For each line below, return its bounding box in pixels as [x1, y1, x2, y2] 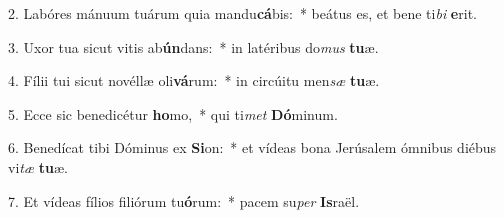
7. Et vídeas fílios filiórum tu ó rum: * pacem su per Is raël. [8, 190, 360, 211]
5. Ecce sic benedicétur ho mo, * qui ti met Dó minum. [8, 103, 338, 124]
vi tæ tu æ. [8, 156, 68, 177]
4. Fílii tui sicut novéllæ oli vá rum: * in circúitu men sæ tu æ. [8, 70, 380, 91]
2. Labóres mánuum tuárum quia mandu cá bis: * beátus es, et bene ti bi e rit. [8, 3, 477, 23]
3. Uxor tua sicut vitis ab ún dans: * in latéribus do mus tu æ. [8, 36, 379, 57]
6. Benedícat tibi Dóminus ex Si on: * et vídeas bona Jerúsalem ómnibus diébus [8, 137, 497, 158]
